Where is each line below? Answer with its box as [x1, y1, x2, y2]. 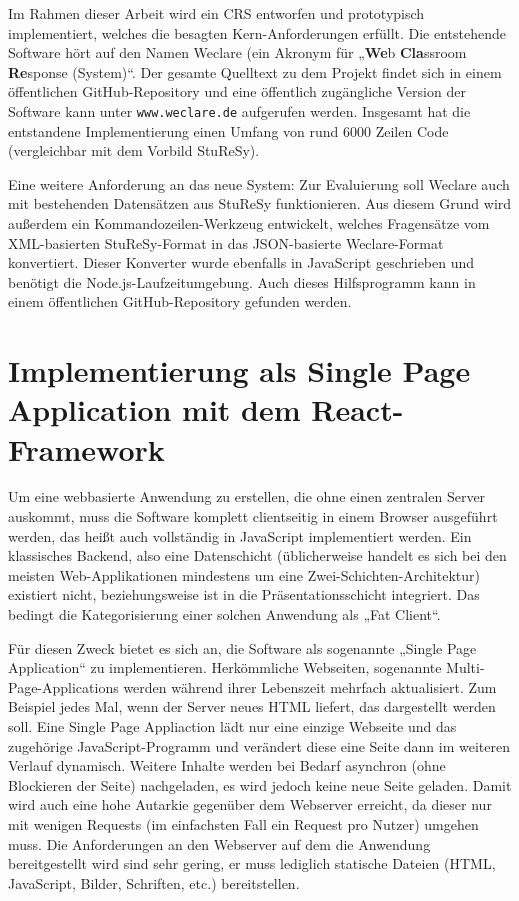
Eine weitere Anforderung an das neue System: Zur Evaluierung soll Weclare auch [8, 173, 510, 194]
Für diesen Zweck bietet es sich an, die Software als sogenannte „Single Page [8, 637, 477, 658]
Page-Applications [8, 676, 119, 697]
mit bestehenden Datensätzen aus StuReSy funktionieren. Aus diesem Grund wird [8, 193, 512, 214]
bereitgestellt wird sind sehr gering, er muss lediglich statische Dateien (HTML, [8, 853, 496, 874]
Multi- [446, 657, 485, 678]
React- [311, 389, 404, 430]
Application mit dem [8, 389, 301, 430]
